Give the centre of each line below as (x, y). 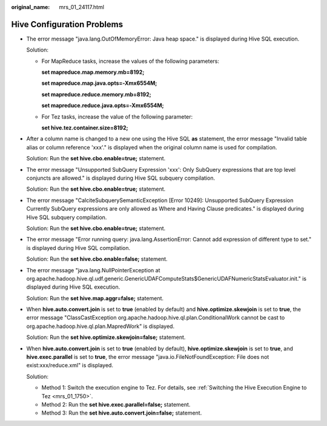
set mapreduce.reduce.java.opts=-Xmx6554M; (103, 105)
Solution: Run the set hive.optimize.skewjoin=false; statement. (106, 337)
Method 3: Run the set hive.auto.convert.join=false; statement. (122, 413)
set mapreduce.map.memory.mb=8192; (93, 72)
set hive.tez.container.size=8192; (85, 128)
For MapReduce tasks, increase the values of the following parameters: (130, 61)
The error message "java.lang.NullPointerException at (93, 270)
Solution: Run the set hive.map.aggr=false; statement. (95, 298)
